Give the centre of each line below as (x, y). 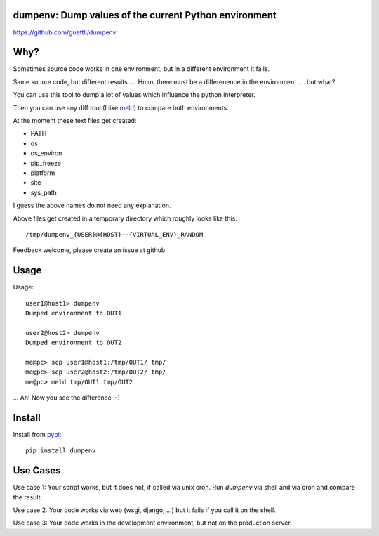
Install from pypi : (37, 434)
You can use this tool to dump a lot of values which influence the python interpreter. (134, 95)
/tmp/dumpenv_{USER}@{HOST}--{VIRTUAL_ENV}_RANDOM (114, 234)
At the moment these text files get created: (75, 120)
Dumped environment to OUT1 (74, 313)
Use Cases (37, 471)
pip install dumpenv (61, 451)
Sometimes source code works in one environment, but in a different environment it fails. (141, 69)
